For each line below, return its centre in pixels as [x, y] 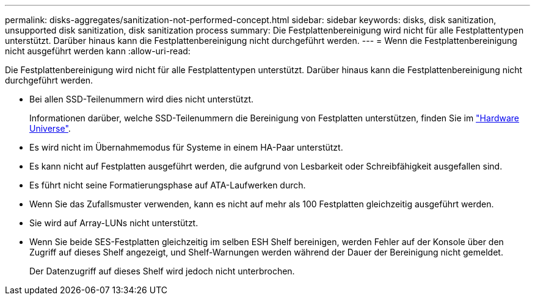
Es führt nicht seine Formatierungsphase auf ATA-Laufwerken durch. [168, 185]
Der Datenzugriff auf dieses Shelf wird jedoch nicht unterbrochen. [162, 271]
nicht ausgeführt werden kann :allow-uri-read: [98, 51]
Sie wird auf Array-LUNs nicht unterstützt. [114, 223]
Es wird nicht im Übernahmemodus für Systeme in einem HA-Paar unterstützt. [186, 147]
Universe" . [50, 128]
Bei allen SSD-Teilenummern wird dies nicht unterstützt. [142, 99]
